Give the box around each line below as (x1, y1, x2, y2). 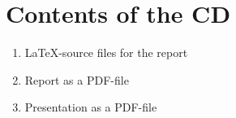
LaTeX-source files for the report (24, 44, 188, 61)
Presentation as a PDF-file (24, 98, 157, 116)
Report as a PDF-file (24, 71, 129, 88)
